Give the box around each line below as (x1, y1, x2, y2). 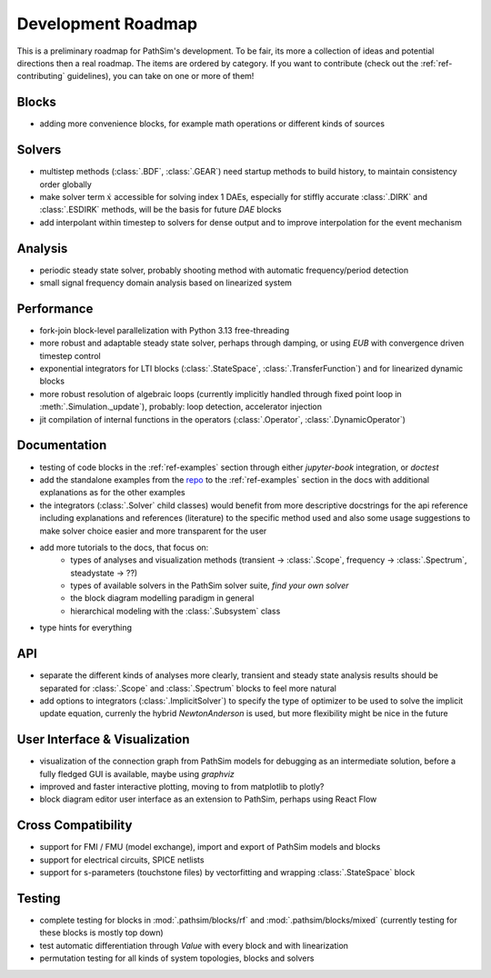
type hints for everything (39, 623, 132, 634)
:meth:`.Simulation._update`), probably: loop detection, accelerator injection (39, 401, 323, 413)
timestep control (39, 350, 101, 361)
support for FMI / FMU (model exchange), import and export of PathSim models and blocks (39, 842, 381, 853)
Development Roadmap (16, 14, 198, 34)
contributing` (16, 71, 65, 82)
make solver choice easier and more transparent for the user (39, 525, 267, 536)
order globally (39, 178, 93, 190)
